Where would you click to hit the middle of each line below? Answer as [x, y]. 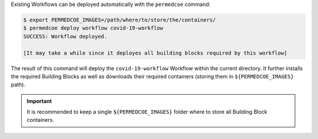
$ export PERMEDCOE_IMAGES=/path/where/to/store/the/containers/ [120, 20]
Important [39, 101]
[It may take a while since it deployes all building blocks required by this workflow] [155, 53]
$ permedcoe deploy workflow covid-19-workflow [93, 28]
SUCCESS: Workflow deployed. [65, 36]
